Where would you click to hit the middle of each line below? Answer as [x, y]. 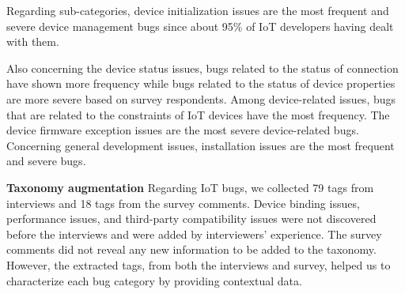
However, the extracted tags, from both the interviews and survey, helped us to [199, 264]
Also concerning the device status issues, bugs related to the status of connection [202, 68]
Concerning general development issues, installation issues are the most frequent [201, 145]
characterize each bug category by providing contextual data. [154, 280]
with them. [33, 41]
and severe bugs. [46, 161]
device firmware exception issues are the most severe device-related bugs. [183, 130]
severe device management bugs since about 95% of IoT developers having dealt [200, 26]
